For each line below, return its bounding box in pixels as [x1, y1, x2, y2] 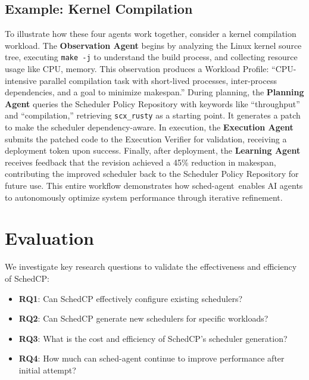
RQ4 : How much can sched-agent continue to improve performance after [18, 352, 285, 365]
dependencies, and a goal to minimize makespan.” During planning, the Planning [5, 86, 304, 98]
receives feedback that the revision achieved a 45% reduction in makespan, [5, 155, 276, 168]
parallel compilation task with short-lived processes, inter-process [39, 74, 277, 86]
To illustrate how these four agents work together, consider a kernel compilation [5, 27, 296, 40]
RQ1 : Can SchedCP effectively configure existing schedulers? [18, 292, 243, 304]
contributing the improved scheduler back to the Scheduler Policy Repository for [5, 167, 299, 180]
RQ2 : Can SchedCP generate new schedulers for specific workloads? [18, 312, 269, 325]
